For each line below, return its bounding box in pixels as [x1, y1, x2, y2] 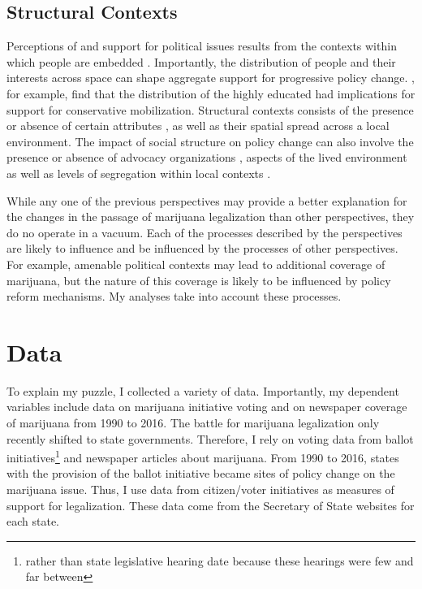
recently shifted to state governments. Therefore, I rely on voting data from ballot [6, 430, 414, 447]
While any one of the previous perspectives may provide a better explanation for [6, 192, 407, 209]
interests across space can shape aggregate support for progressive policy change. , [6, 69, 415, 86]
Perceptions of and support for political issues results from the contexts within [6, 37, 397, 54]
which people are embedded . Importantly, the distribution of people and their [6, 53, 396, 70]
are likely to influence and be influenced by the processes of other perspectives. [6, 240, 398, 257]
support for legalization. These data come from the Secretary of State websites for [6, 496, 415, 513]
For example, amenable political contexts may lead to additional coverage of [6, 255, 385, 272]
